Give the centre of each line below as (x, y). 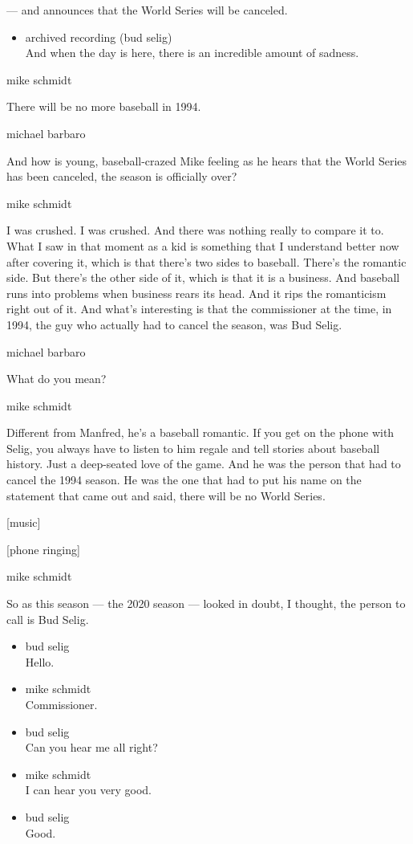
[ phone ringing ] (43, 549)
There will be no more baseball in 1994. (104, 106)
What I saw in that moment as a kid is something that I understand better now (203, 245)
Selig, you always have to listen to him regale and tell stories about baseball (193, 448)
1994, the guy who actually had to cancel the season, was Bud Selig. (174, 324)
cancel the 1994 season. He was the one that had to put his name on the (184, 480)
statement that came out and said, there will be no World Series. (166, 495)
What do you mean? (57, 379)
